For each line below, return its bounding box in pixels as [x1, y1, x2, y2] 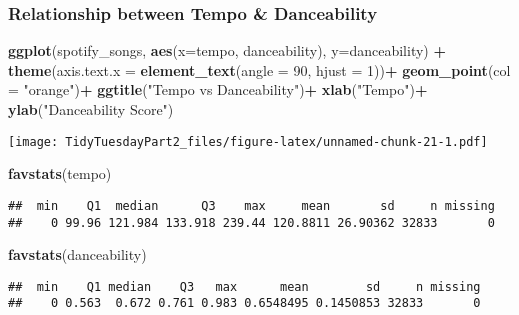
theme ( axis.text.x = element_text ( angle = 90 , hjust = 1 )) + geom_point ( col [8, 59, 511, 80]
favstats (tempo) [8, 163, 112, 184]
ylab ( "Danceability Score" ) [8, 99, 174, 119]
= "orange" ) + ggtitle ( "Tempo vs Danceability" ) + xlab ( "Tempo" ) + [8, 79, 428, 100]
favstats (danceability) [8, 244, 147, 265]
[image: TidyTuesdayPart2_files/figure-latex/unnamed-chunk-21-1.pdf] [8, 134, 488, 149]
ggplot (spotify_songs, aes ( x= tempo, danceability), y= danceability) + [8, 40, 446, 61]
